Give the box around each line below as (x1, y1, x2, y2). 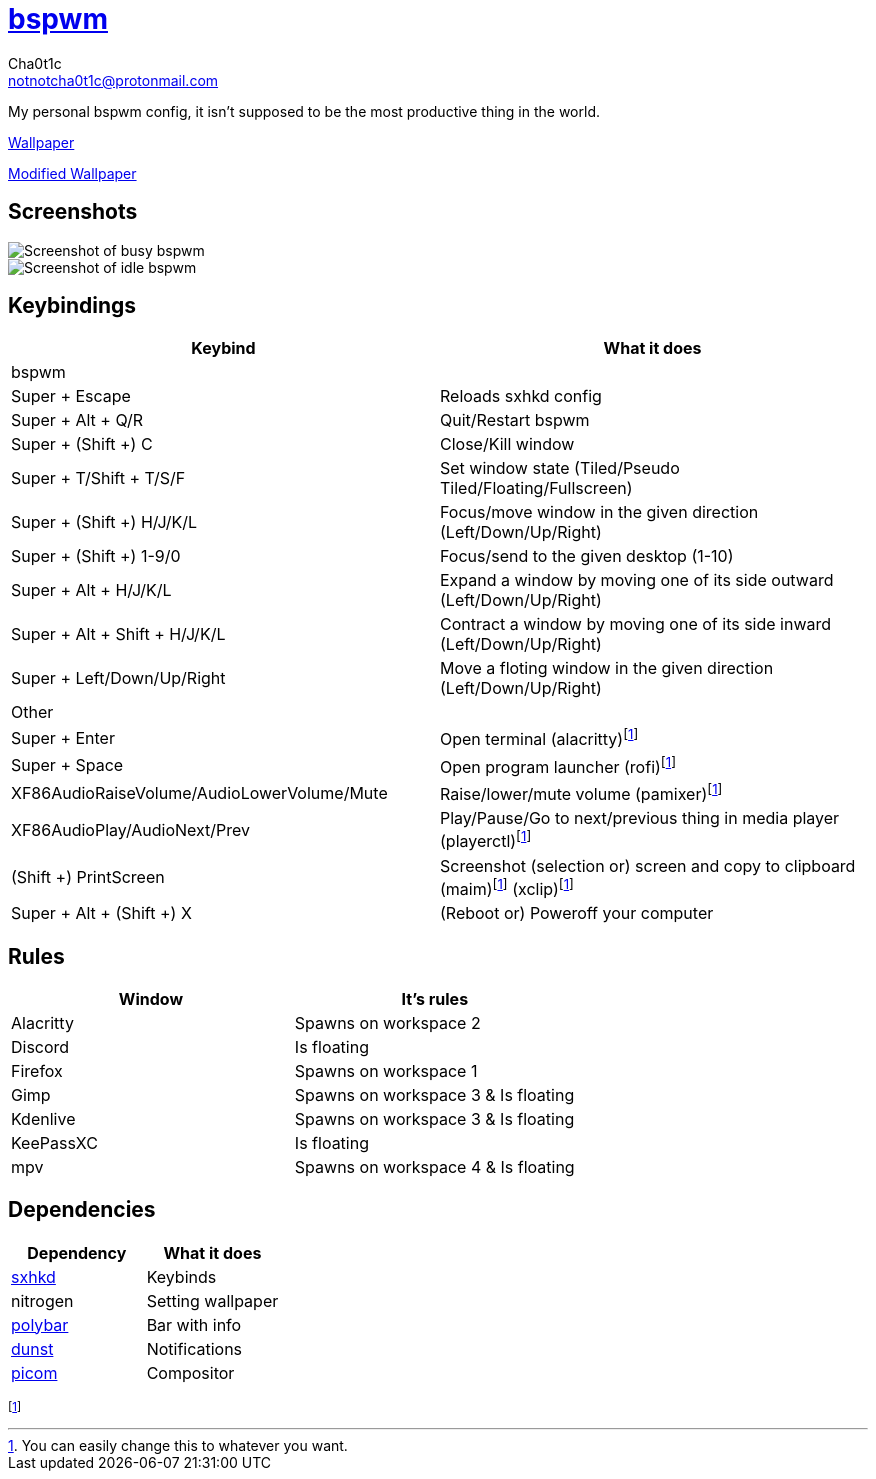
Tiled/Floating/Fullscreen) (440, 478, 633, 499)
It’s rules (401, 988, 469, 1009)
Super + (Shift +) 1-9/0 (11, 546, 181, 567)
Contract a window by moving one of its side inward (440, 614, 832, 635)
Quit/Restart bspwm (440, 410, 590, 431)
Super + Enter (11, 728, 115, 749)
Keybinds (146, 1266, 217, 1287)
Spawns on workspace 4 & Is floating (294, 1156, 575, 1177)
